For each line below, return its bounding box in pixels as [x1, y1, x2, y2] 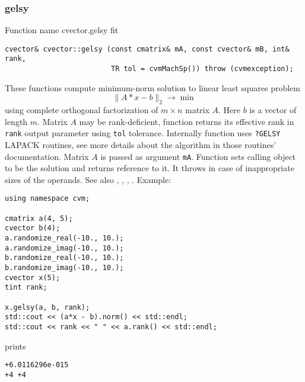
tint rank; [5, 283, 47, 292]
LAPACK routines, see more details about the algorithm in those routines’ [5, 139, 277, 151]
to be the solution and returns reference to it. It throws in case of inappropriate [5, 162, 294, 174]
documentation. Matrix [5, 150, 89, 162]
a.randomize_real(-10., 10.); [5, 234, 124, 243]
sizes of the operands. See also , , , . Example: [5, 173, 171, 185]
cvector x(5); [5, 273, 61, 282]
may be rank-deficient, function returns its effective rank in [79, 115, 294, 127]
